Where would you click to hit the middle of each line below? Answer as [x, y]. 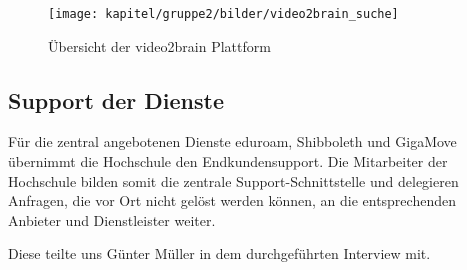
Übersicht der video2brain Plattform [159, 45]
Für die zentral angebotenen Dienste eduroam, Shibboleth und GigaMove [232, 141]
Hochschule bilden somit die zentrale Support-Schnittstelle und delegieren [233, 180]
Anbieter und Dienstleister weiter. [112, 219]
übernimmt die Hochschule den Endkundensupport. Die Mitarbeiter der [228, 161]
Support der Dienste [116, 99]
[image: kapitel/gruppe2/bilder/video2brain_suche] [223, 14]
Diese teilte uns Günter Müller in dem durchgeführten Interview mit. [219, 253]
